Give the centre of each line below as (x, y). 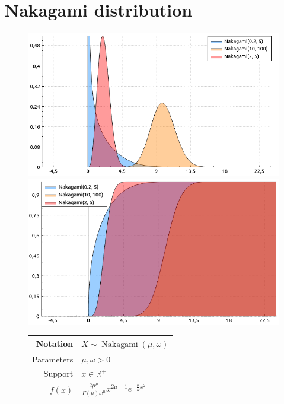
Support (58, 373)
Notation (55, 343)
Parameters (53, 359)
